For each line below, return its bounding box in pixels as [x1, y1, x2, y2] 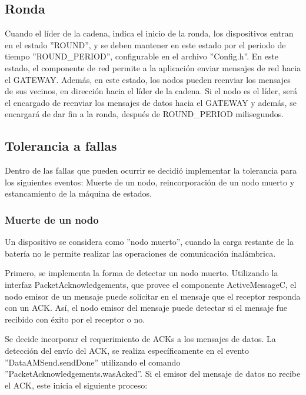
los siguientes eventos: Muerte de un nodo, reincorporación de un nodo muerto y [5, 175, 295, 188]
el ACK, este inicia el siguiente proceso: [5, 379, 148, 391]
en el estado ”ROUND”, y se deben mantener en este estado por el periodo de [5, 38, 286, 51]
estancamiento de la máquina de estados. [5, 187, 152, 200]
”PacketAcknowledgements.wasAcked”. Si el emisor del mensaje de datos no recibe [5, 367, 301, 380]
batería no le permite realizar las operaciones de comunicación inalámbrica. [5, 247, 276, 259]
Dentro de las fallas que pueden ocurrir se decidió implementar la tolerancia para [5, 164, 297, 177]
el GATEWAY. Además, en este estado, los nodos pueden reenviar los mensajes [5, 73, 291, 85]
